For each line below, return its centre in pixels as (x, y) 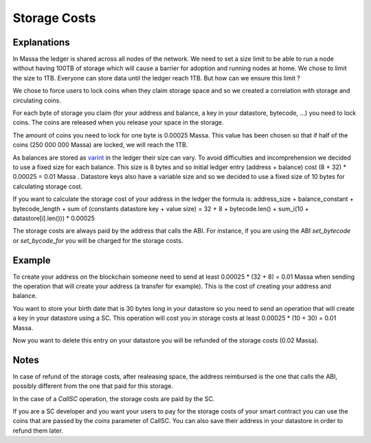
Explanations (41, 42)
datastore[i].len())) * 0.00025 (54, 218)
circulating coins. (37, 100)
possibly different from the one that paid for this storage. (93, 386)
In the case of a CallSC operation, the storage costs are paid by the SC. (114, 398)
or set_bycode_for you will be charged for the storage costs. (98, 240)
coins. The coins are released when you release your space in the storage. (118, 122)
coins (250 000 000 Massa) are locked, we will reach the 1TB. (100, 145)
